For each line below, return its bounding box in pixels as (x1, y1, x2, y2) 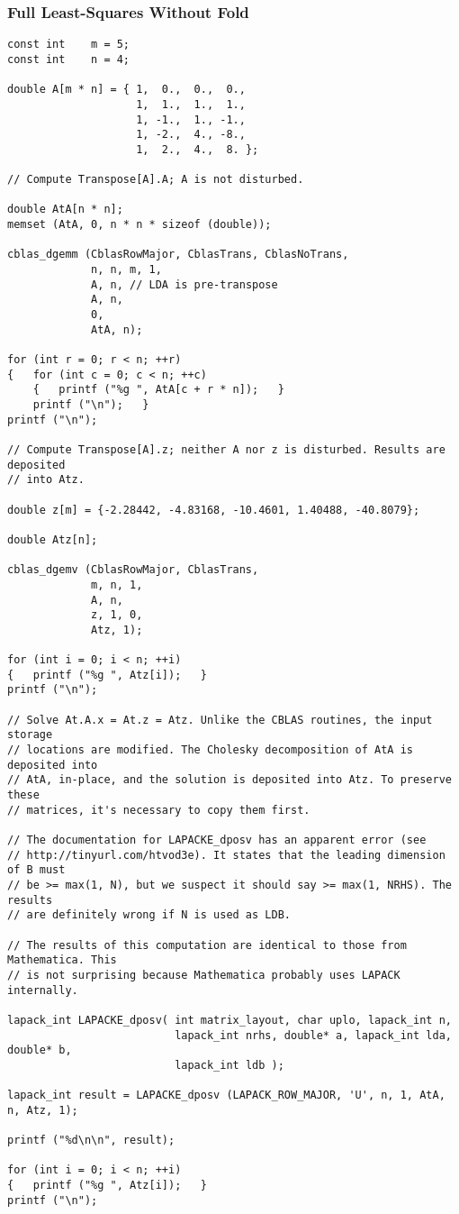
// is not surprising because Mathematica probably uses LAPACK (7, 968, 400, 981)
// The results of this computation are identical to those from (7, 938, 407, 952)
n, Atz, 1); (7, 1103, 78, 1117)
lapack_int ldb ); (175, 1058, 284, 1072)
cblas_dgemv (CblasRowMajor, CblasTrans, (7, 563, 259, 577)
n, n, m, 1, (91, 263, 162, 277)
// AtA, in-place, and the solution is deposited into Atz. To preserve (7, 773, 452, 787)
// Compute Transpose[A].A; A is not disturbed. (7, 173, 304, 187)
